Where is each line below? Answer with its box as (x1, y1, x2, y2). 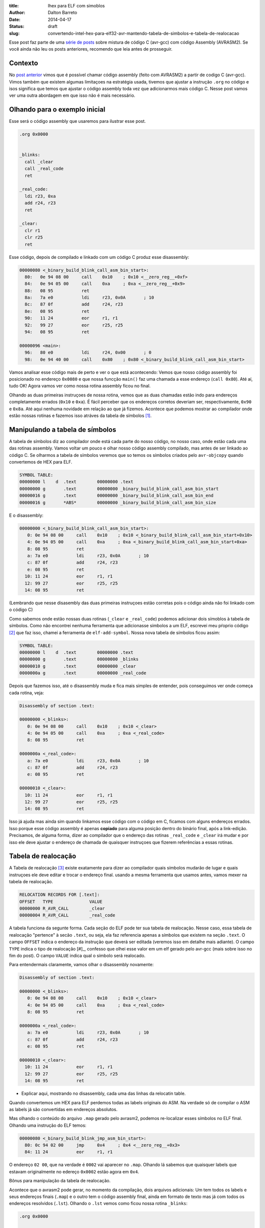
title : (9, 3, 19, 8)
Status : (9, 24, 25, 29)
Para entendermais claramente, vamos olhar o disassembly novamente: (9, 962, 154, 968)
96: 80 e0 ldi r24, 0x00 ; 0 (25, 350, 152, 356)
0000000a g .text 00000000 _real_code (19, 670, 147, 676)
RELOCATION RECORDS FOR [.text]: (19, 892, 100, 897)
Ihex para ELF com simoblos (48, 3, 105, 8)
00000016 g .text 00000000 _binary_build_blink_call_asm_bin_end (19, 493, 213, 499)
